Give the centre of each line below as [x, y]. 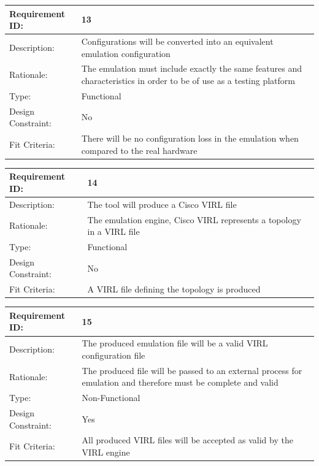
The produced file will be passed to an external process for [192, 370]
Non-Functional [111, 398]
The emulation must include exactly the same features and [191, 68]
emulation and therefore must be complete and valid [180, 382]
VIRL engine [106, 452]
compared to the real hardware [139, 150]
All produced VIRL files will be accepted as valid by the [187, 440]
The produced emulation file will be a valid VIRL [175, 343]
